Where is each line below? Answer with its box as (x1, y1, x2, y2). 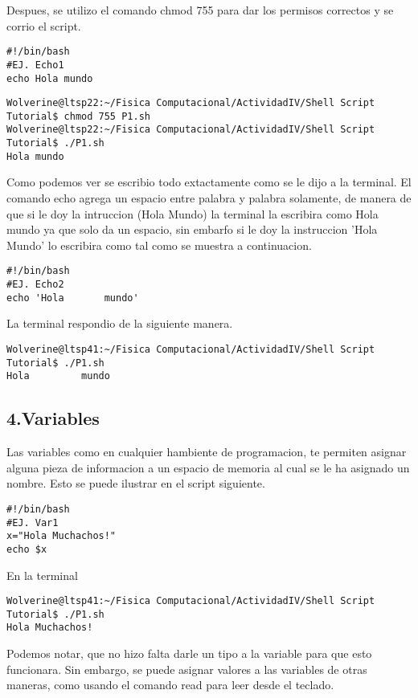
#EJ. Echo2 (6, 279, 64, 291)
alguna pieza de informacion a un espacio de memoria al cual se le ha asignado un (6, 459, 410, 476)
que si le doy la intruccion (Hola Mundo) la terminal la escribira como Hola (6, 205, 379, 222)
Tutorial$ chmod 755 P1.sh (6, 110, 150, 122)
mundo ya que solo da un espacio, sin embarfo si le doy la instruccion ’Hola (6, 221, 378, 238)
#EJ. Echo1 (6, 59, 64, 71)
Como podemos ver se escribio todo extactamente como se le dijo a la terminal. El (6, 173, 412, 190)
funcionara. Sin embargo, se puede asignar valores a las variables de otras (6, 660, 367, 677)
